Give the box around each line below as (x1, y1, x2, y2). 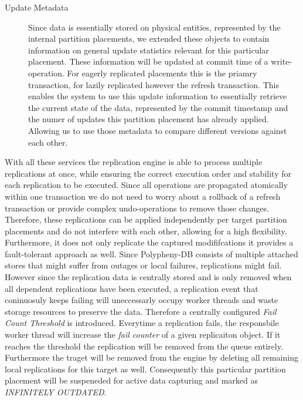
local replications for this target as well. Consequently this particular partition (5, 362, 286, 375)
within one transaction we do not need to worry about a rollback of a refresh (5, 190, 281, 202)
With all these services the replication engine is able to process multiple (5, 156, 263, 168)
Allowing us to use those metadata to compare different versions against (28, 124, 287, 136)
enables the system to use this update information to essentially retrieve (28, 90, 287, 102)
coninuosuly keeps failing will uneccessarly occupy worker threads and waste (5, 294, 278, 306)
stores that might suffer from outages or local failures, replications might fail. (5, 259, 282, 271)
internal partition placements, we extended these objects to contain (28, 32, 270, 45)
